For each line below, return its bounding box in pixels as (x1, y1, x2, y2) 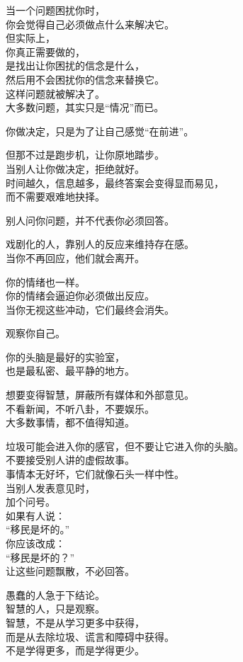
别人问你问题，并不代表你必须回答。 (6, 212, 174, 227)
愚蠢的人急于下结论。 (6, 587, 105, 602)
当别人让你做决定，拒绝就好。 (6, 161, 145, 176)
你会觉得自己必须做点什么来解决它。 (6, 16, 174, 31)
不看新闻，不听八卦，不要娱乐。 (6, 401, 154, 416)
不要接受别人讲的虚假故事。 (6, 452, 135, 467)
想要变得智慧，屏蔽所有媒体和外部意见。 (6, 387, 194, 402)
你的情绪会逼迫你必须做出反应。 (6, 288, 154, 303)
